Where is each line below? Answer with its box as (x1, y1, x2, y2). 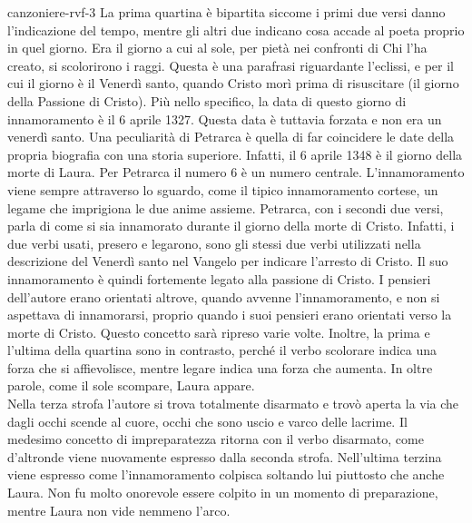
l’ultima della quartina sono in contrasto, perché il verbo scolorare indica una (7, 340, 438, 360)
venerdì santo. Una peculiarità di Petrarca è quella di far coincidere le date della (7, 127, 455, 146)
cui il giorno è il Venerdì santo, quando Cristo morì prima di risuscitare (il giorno (7, 74, 459, 93)
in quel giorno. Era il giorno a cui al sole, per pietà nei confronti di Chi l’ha (7, 38, 428, 57)
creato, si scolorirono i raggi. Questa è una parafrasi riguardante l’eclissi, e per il (7, 55, 454, 74)
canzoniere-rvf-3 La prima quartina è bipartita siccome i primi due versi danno (7, 3, 446, 21)
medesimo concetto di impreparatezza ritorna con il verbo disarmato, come (7, 429, 424, 449)
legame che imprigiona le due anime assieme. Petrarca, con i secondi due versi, (7, 198, 444, 217)
